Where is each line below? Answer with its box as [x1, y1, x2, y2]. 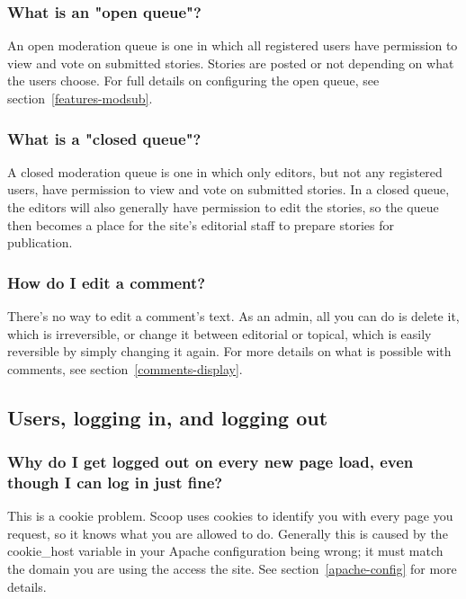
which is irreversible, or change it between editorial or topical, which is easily [7, 324, 432, 343]
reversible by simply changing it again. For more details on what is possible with [7, 342, 452, 361]
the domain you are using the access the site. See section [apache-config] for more [7, 559, 457, 578]
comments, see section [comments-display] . [7, 359, 243, 378]
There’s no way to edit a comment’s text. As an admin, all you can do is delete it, [7, 307, 460, 325]
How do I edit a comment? [7, 271, 206, 293]
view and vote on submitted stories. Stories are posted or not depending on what [7, 53, 454, 72]
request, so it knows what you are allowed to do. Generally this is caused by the [7, 523, 448, 542]
